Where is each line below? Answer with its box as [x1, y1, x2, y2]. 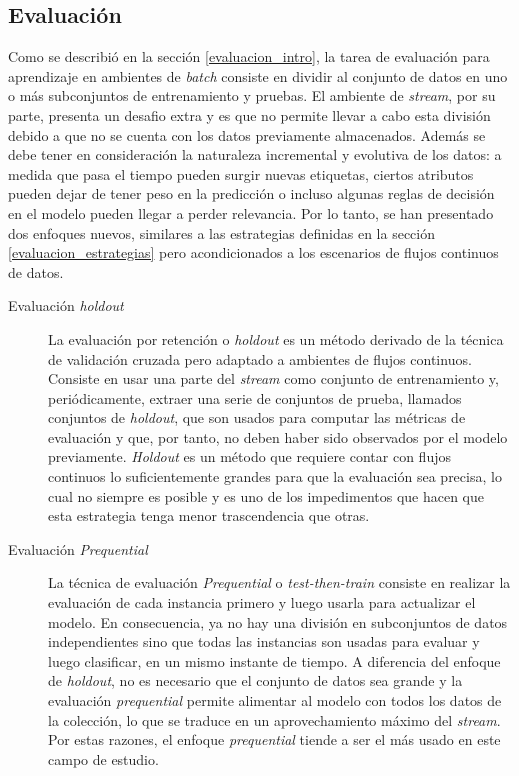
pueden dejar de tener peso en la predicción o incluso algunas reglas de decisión [8, 183, 495, 204]
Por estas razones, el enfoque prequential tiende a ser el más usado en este [48, 729, 501, 750]
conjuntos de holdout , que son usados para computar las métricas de [48, 407, 466, 428]
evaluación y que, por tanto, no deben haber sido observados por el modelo [48, 426, 508, 447]
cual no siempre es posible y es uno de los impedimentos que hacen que [48, 485, 485, 506]
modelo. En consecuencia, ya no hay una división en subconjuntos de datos [48, 611, 508, 632]
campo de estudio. [48, 748, 159, 769]
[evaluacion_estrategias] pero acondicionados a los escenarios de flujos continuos [8, 242, 499, 263]
